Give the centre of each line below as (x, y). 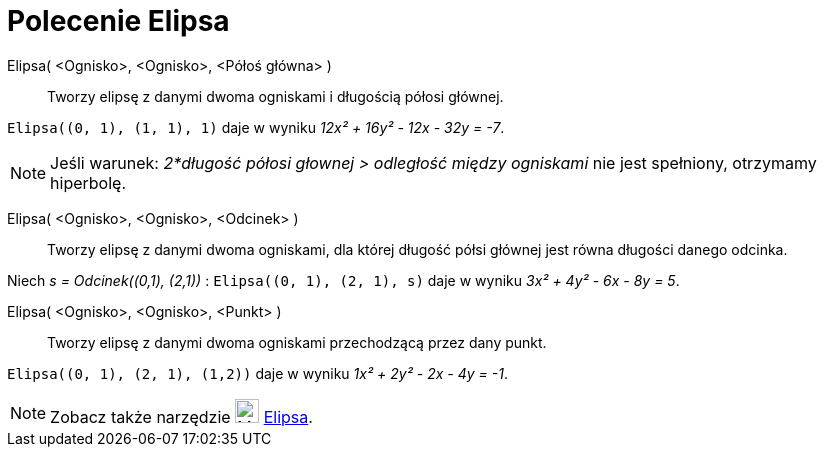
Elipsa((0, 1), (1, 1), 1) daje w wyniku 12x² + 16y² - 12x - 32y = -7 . (256, 127)
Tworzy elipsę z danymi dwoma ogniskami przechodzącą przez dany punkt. (297, 342)
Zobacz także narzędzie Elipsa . (181, 416)
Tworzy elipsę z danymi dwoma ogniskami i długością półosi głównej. (275, 96)
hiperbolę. (88, 182)
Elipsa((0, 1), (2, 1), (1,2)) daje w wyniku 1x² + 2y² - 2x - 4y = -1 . (257, 373)
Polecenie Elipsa (118, 21)
